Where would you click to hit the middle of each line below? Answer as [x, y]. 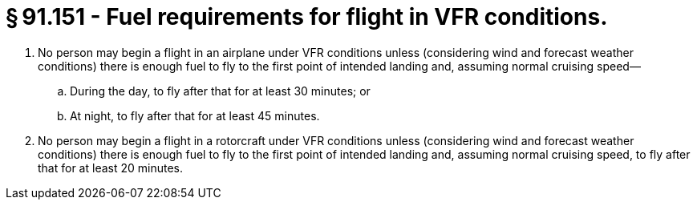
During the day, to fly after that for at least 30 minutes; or [220, 91]
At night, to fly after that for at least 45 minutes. [195, 115]
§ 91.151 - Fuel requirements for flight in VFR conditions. [307, 17]
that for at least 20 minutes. [110, 168]
